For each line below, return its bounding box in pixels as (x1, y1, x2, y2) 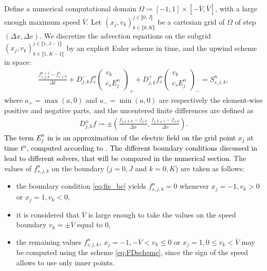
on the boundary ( (51, 162, 110, 173)
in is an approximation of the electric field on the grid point (47, 132, 236, 142)
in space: (4, 57, 31, 67)
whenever (180, 180, 209, 191)
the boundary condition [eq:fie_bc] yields (16, 180, 146, 191)
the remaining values (16, 236, 82, 247)
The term (4, 132, 34, 142)
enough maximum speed (4, 16, 80, 27)
